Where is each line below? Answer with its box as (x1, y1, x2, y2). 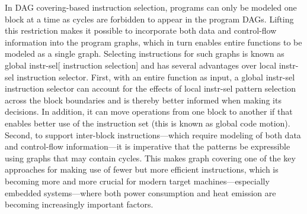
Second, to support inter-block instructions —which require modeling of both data (5, 128, 301, 141)
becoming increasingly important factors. (5, 198, 153, 210)
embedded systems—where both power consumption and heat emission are (5, 186, 276, 199)
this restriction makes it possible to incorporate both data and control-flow (5, 24, 277, 37)
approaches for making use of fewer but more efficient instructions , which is (5, 163, 279, 176)
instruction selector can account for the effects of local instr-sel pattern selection (5, 82, 296, 95)
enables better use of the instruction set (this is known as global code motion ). (5, 116, 290, 129)
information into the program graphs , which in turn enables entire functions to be (5, 35, 302, 48)
